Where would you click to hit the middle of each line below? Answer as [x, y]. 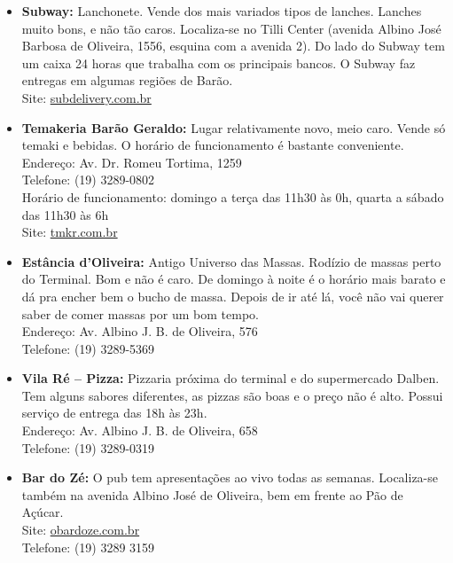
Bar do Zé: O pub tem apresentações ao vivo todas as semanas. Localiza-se [230, 477]
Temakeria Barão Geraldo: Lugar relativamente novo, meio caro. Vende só [234, 127]
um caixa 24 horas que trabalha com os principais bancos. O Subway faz [219, 63]
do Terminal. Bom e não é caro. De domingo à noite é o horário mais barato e [234, 279]
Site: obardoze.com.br [81, 530]
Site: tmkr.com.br [70, 232]
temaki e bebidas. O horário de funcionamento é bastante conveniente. [213, 145]
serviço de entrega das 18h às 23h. [114, 413]
